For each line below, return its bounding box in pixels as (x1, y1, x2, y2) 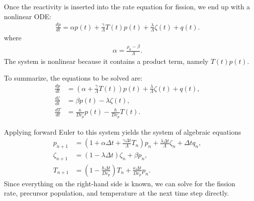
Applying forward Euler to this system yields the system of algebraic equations (4, 126, 241, 137)
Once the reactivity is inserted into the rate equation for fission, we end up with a (4, 1, 250, 11)
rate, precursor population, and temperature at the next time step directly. (4, 188, 229, 198)
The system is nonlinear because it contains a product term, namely (4, 56, 208, 66)
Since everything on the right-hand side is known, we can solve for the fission (4, 178, 235, 188)
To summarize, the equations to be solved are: (4, 72, 143, 83)
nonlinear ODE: (4, 11, 51, 21)
